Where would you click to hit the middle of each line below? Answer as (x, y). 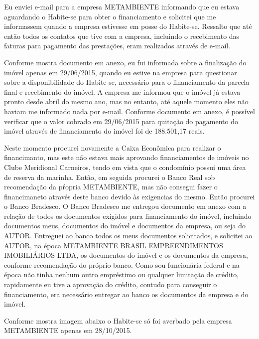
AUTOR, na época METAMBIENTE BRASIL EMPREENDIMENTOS (114, 245)
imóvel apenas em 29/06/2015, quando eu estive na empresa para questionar (121, 72)
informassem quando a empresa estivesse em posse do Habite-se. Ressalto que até (128, 26)
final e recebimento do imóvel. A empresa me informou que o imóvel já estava (122, 91)
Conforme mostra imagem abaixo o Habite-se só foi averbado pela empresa (118, 320)
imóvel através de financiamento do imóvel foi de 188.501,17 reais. (104, 131)
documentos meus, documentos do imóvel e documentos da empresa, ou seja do (125, 226)
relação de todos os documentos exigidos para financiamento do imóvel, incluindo (128, 216)
